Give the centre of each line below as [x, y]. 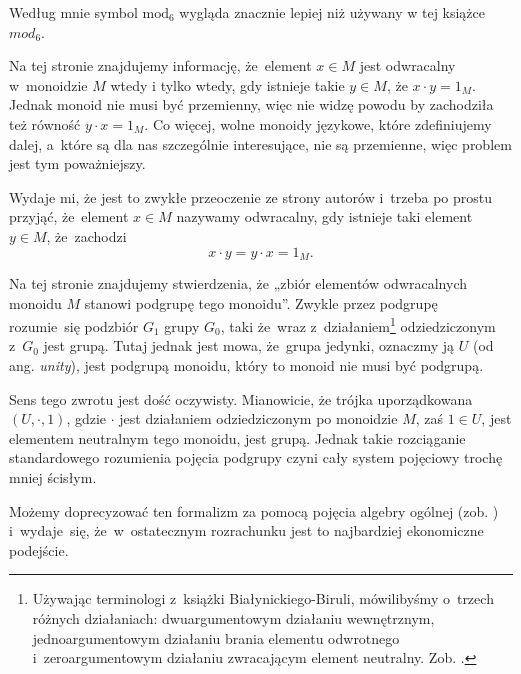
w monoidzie [48, 84]
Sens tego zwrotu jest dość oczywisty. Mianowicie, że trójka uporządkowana [241, 398]
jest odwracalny [407, 65]
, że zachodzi [86, 235]
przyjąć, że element [69, 216]
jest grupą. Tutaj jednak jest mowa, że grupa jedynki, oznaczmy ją [249, 345]
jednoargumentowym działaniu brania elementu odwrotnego [216, 637]
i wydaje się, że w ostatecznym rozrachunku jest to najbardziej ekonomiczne [246, 530]
